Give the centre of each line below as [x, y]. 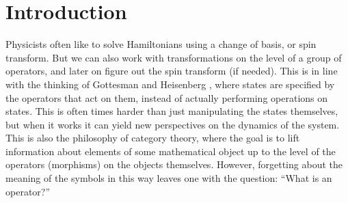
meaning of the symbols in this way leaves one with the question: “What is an [169, 178]
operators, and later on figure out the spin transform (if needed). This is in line [172, 71]
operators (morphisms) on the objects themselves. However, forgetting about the [174, 164]
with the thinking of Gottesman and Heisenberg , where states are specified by [170, 84]
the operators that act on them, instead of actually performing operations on [167, 97]
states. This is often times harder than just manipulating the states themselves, [172, 111]
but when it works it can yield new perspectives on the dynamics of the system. [173, 124]
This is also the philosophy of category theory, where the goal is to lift [153, 138]
